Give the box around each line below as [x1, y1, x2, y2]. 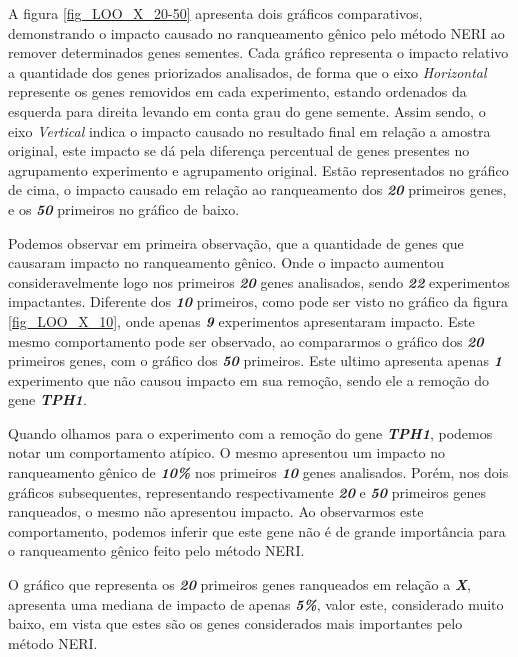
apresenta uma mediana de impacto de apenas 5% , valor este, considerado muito [8, 593, 504, 614]
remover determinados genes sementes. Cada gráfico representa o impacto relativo [8, 42, 509, 63]
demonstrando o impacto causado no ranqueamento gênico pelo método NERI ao [8, 22, 505, 43]
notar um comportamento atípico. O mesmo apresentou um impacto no [8, 442, 445, 463]
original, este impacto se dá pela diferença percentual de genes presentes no [8, 140, 470, 161]
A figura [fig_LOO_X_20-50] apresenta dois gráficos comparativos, [8, 3, 423, 23]
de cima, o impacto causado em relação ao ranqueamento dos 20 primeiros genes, [8, 179, 507, 200]
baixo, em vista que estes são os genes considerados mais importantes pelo [8, 613, 463, 634]
